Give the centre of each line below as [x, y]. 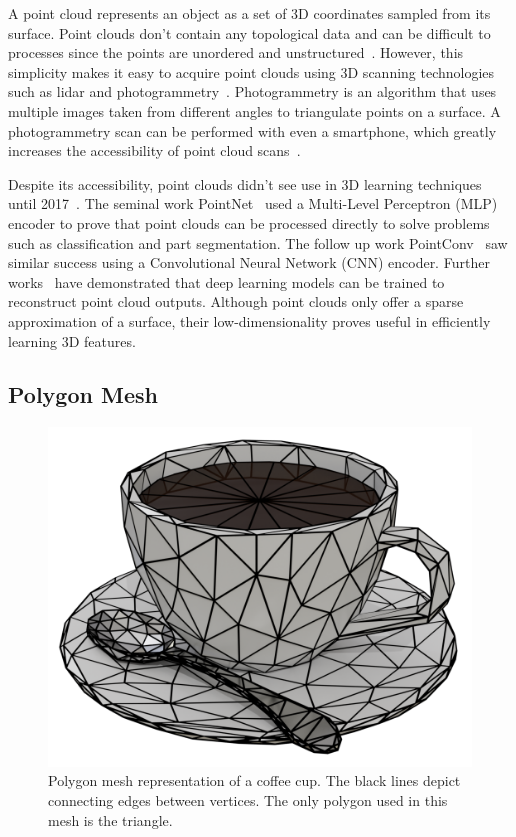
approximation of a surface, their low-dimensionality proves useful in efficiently [249, 320]
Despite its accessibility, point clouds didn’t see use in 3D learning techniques [245, 183]
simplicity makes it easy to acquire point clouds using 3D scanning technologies [251, 71]
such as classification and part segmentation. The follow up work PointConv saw [258, 242]
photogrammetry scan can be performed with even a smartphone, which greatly [252, 130]
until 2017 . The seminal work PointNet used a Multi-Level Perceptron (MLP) [253, 203]
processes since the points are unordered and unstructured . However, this [236, 52]
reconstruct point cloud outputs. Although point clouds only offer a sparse [236, 301]
